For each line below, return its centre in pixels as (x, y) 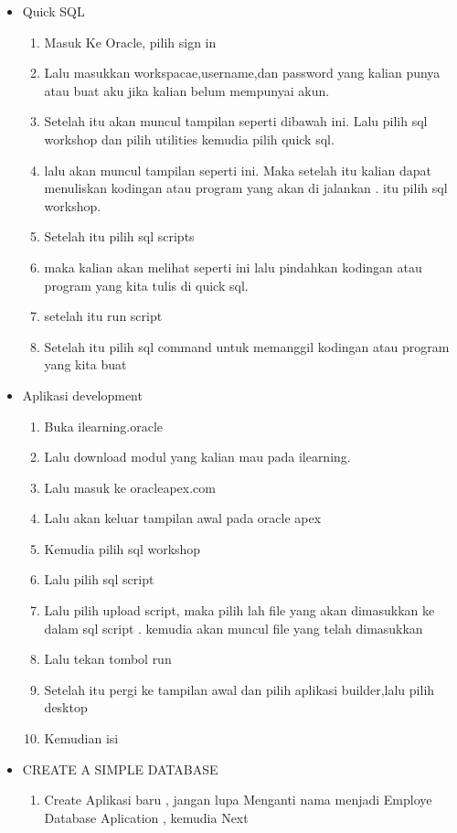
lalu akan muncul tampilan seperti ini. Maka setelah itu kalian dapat (238, 170)
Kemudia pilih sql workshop (122, 548)
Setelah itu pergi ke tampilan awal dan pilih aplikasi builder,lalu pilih (239, 689)
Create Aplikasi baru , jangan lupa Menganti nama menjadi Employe (238, 800)
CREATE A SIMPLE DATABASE (120, 769)
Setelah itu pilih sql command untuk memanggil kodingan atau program (247, 346)
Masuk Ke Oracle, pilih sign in (130, 42)
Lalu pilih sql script (99, 579)
